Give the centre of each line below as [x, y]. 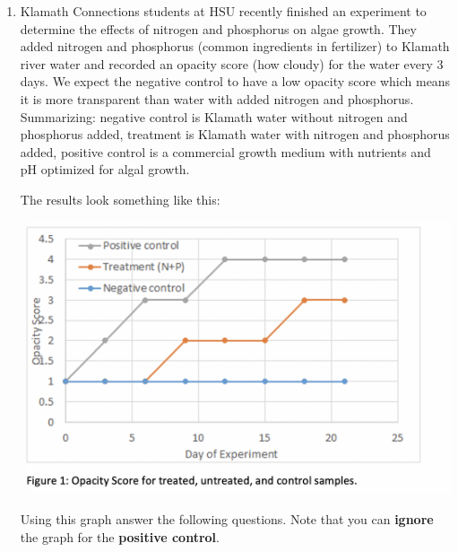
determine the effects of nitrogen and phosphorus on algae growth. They [218, 28]
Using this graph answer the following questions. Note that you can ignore [227, 519]
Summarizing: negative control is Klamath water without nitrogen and [214, 116]
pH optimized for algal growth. [105, 169]
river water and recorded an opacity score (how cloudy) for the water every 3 [232, 63]
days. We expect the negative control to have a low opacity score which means [235, 81]
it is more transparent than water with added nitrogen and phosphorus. [217, 98]
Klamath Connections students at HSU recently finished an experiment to [223, 11]
